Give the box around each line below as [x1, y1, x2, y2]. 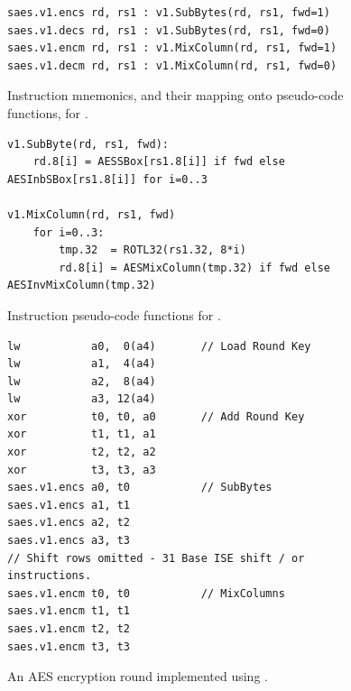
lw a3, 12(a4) [7, 392, 156, 406]
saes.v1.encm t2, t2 [7, 622, 131, 635]
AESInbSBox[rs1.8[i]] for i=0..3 [7, 172, 208, 186]
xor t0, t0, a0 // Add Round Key [7, 410, 305, 423]
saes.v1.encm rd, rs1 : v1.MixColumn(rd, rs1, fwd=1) [7, 41, 337, 55]
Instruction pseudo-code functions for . [7, 305, 221, 324]
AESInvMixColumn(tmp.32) [7, 279, 156, 292]
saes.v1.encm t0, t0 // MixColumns [7, 586, 285, 600]
